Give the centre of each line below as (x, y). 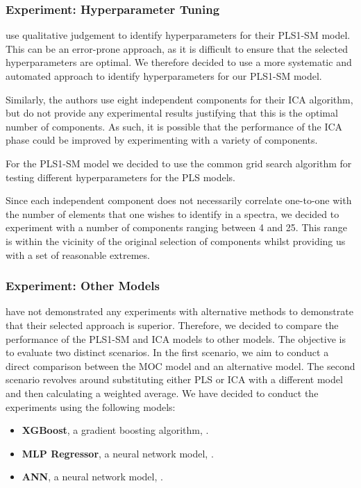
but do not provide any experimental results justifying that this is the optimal (172, 113)
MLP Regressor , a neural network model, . (118, 453)
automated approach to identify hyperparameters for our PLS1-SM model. (164, 76)
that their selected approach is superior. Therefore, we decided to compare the (172, 325)
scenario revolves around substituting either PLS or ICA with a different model (174, 379)
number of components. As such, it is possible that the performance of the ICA (174, 126)
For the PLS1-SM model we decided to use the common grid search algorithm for (179, 163)
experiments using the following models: (91, 406)
